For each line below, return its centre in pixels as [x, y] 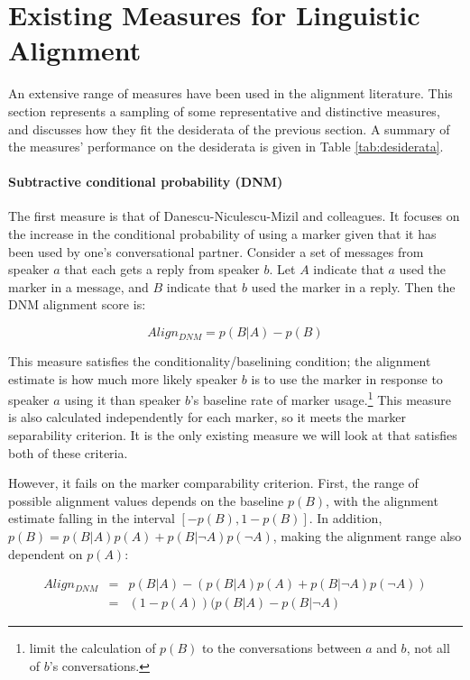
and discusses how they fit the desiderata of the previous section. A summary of [229, 129]
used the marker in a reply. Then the [353, 286]
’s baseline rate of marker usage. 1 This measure [321, 398]
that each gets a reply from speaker [162, 269]
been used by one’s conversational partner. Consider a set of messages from [216, 251]
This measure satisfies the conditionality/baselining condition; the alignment [220, 361]
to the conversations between [281, 648]
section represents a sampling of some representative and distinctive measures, [224, 110]
